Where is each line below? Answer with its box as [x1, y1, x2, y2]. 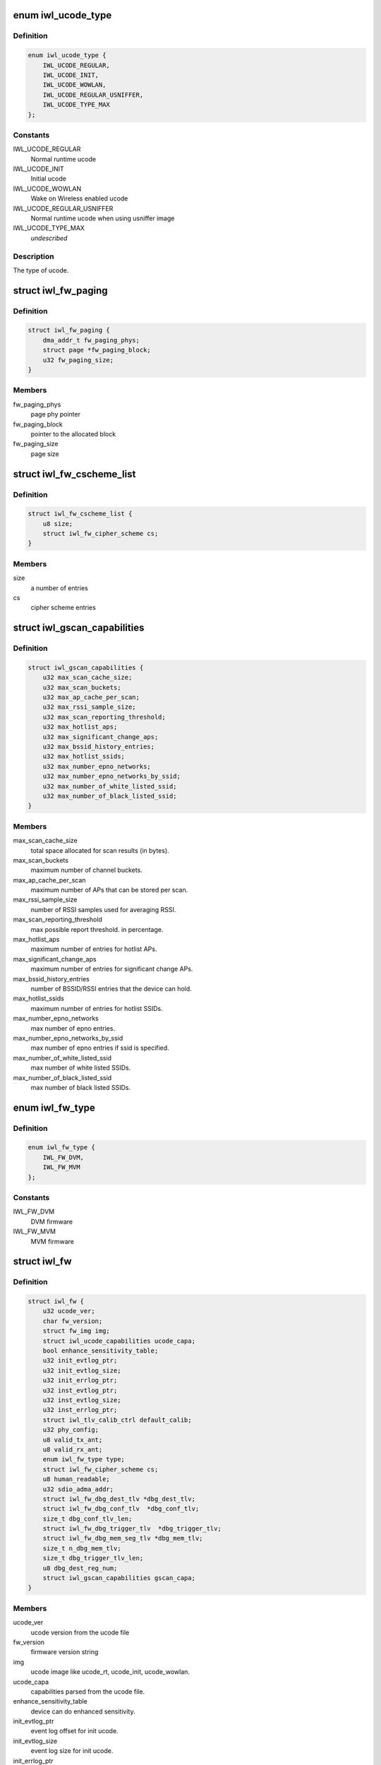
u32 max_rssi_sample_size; [42, 703, 137, 711]
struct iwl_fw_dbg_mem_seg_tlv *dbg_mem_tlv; [42, 1534, 203, 1543]
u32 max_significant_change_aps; [42, 733, 159, 741]
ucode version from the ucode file [30, 1628, 130, 1637]
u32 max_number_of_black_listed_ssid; [42, 792, 177, 800]
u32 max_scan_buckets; [42, 683, 121, 691]
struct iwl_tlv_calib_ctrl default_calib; [42, 1416, 192, 1424]
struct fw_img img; [42, 1327, 111, 1335]
